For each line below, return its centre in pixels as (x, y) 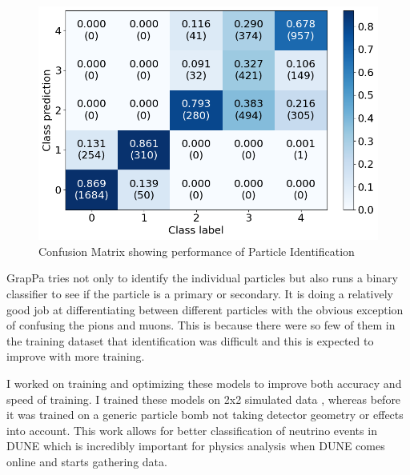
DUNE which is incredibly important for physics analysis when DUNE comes (196, 446)
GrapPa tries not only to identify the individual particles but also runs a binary (202, 278)
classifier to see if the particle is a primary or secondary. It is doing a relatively (200, 294)
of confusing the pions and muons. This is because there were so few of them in (201, 325)
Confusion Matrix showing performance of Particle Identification (197, 251)
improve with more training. (76, 356)
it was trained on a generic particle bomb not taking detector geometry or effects (205, 415)
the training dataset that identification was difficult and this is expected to (190, 340)
